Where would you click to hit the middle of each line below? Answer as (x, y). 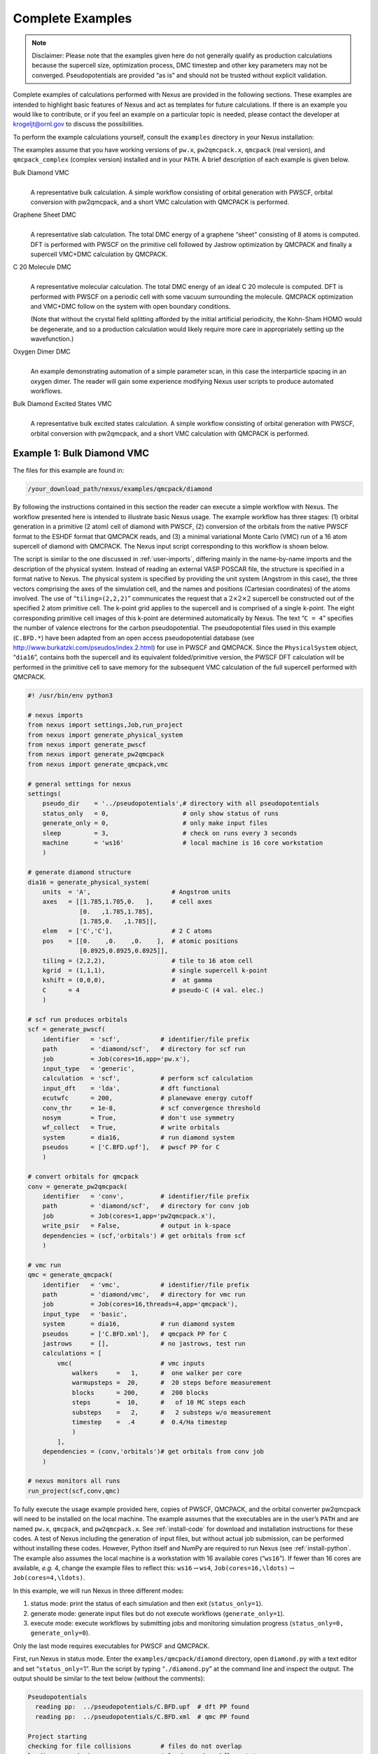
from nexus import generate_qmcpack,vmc (98, 764)
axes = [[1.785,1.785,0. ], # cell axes (127, 902)
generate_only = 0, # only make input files (155, 823)
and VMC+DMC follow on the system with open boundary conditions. (131, 306)
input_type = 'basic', (85, 1314)
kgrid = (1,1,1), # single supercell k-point (155, 971)
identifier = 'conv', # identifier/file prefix (146, 1197)
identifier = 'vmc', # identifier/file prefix (146, 1285)
